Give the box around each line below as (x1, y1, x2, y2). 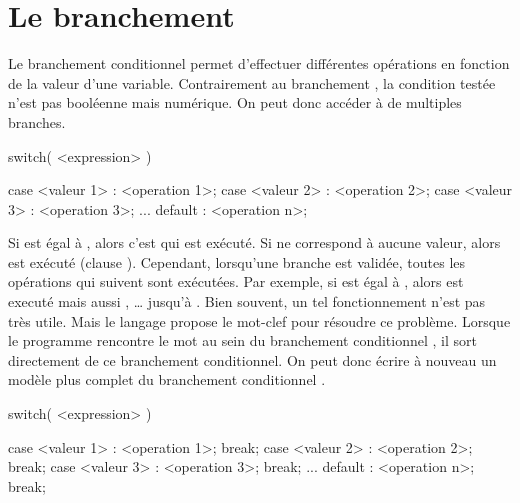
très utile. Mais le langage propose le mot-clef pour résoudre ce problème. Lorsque (8, 310, 511, 331)
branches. (8, 111, 66, 132)
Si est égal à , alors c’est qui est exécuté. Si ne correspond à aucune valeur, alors (8, 232, 501, 253)
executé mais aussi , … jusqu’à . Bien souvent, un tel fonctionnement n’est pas (8, 291, 486, 312)
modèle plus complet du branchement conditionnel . (8, 369, 326, 390)
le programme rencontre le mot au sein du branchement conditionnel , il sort (8, 330, 477, 351)
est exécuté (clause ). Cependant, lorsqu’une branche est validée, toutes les (8, 251, 466, 272)
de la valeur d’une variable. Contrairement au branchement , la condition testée (8, 72, 496, 93)
